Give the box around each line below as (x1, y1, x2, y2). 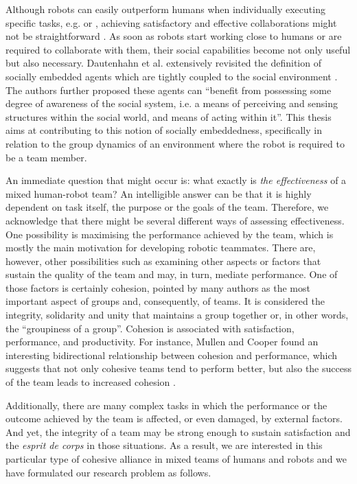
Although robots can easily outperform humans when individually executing (5, 2, 325, 16)
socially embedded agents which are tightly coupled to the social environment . (5, 69, 338, 83)
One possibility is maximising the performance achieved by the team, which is (5, 227, 334, 241)
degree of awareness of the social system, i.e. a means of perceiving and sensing (5, 96, 338, 111)
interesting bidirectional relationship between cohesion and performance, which (5, 347, 338, 362)
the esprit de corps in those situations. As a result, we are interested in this (5, 438, 323, 452)
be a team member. (5, 150, 87, 164)
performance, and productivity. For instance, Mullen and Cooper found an (5, 334, 319, 349)
